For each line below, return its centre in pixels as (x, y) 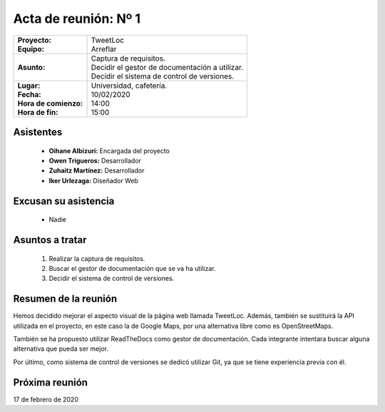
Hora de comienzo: (50, 103)
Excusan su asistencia (64, 201)
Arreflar (104, 48)
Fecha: (30, 94)
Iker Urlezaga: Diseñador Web (94, 180)
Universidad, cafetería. (129, 86)
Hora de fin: (38, 112)
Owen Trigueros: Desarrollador (95, 160)
